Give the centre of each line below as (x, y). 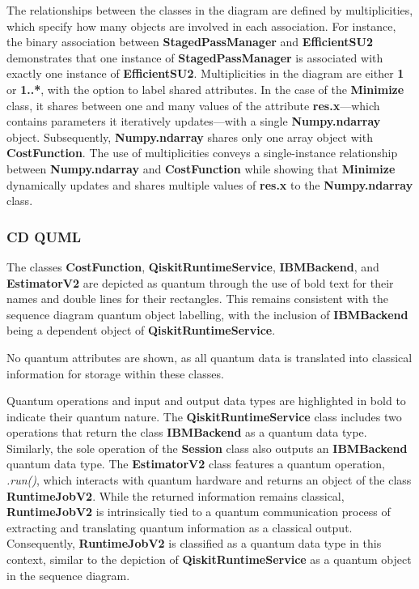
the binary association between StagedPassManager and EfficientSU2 (190, 42)
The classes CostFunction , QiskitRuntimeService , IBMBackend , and (193, 266)
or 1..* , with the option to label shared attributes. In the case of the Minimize (205, 89)
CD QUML (44, 236)
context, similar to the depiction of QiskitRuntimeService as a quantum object (209, 559)
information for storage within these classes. (115, 373)
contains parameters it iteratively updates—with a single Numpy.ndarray (194, 121)
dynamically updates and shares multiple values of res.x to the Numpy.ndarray (210, 184)
